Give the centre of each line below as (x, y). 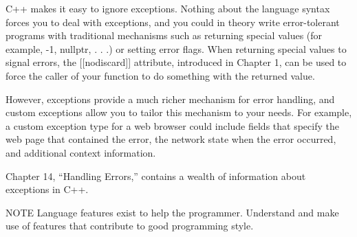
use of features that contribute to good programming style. (130, 226)
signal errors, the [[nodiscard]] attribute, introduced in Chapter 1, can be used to (176, 62)
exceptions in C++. (47, 189)
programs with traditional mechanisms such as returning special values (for (164, 35)
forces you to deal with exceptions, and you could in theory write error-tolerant (173, 22)
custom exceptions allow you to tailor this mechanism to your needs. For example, (179, 112)
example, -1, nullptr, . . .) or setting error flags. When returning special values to (176, 48)
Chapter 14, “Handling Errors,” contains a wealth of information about (156, 176)
